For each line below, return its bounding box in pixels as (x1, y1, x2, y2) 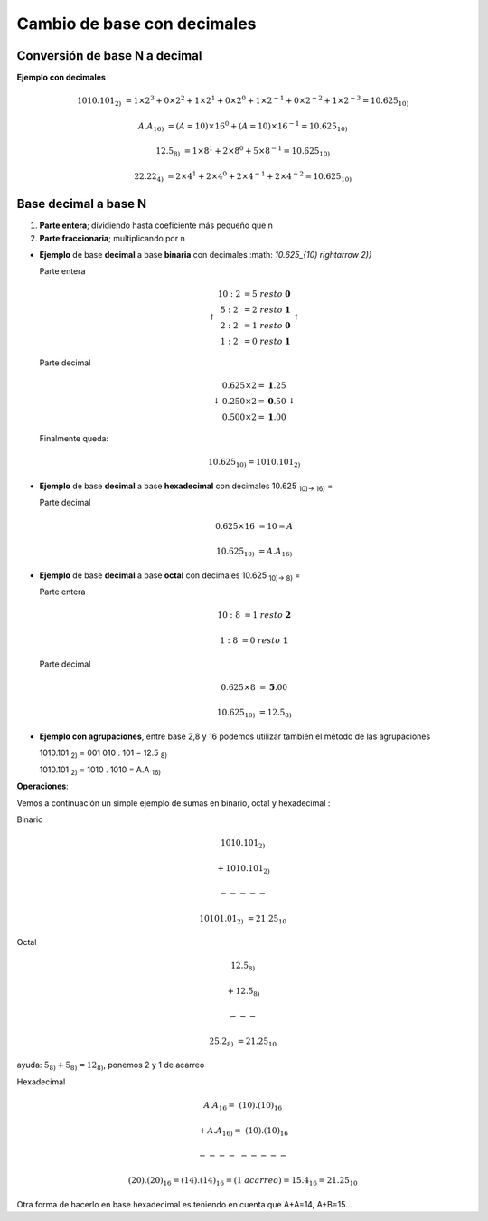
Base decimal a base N (16, 196, 147, 212)
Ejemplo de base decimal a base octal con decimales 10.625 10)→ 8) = (39, 570, 301, 582)
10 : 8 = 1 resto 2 (217, 610, 291, 620)
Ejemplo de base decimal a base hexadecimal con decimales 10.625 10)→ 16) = (39, 480, 333, 493)
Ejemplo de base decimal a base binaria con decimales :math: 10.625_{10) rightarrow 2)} (39, 249, 372, 260)
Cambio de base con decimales (16, 14, 257, 33)
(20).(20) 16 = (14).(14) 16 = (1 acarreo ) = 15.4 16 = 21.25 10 (127, 1176, 358, 1188)
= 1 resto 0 (243, 320, 291, 330)
